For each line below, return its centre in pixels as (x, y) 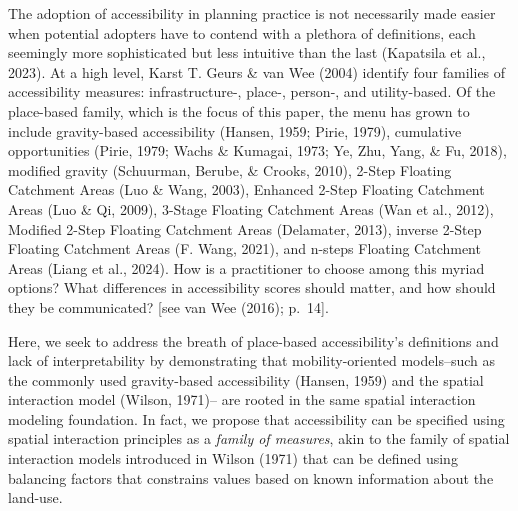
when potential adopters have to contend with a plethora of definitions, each (242, 32)
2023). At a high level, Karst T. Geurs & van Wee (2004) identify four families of (257, 71)
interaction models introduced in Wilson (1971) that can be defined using (233, 458)
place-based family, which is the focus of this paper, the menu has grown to (239, 110)
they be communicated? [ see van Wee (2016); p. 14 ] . (168, 306)
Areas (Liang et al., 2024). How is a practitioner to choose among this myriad (246, 267)
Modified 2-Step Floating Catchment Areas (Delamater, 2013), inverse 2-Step (245, 228)
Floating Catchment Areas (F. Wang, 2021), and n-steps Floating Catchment (244, 248)
